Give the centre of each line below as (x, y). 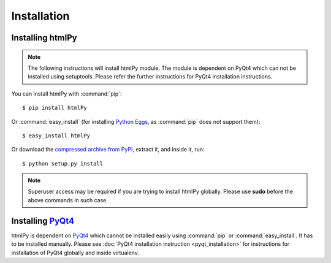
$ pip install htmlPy (55, 108)
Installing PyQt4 (43, 221)
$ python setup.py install (63, 163)
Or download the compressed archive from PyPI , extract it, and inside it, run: (108, 150)
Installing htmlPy (44, 38)
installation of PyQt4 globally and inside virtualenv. (75, 253)
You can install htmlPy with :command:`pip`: (67, 93)
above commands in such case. (68, 200)
